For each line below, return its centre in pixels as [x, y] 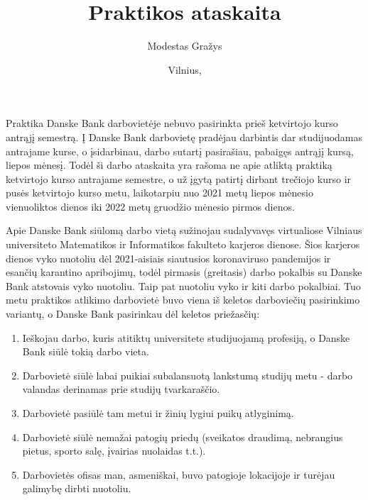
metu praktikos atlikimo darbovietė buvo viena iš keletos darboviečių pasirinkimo [183, 300]
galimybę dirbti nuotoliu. [77, 488]
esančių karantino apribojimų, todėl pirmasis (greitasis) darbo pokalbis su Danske [184, 272]
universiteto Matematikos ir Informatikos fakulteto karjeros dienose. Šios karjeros [183, 244]
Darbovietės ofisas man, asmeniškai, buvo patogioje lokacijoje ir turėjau [179, 474]
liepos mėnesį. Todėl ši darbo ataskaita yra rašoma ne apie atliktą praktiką [169, 165]
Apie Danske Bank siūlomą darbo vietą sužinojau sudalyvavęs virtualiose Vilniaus [184, 230]
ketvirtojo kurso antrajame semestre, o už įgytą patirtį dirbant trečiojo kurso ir [179, 178]
